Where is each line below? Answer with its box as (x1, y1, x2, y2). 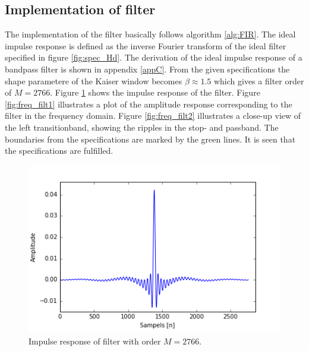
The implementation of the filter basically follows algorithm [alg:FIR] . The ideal (5, 28, 296, 40)
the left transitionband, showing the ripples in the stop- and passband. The (5, 121, 279, 133)
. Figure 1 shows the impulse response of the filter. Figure (50, 86, 260, 99)
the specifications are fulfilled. (5, 144, 113, 157)
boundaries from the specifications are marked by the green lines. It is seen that (5, 132, 296, 145)
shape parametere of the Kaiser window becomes (5, 74, 182, 87)
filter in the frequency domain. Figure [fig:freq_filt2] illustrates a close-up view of (5, 109, 301, 122)
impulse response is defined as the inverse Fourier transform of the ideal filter (5, 39, 286, 52)
